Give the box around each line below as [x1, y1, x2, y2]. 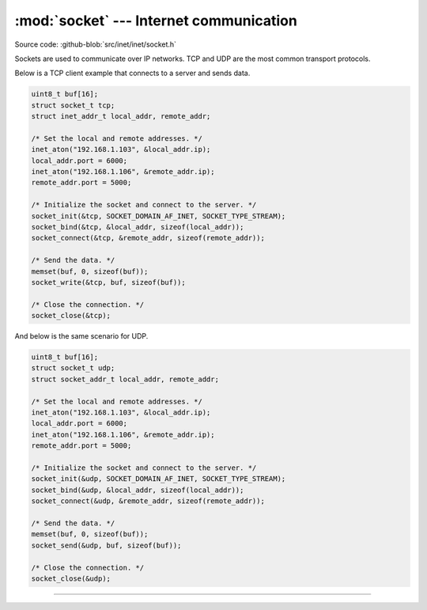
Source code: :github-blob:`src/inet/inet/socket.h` [14, 40, 177, 49]
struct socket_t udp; [31, 364, 115, 373]
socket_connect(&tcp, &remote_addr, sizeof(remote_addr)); [31, 233, 265, 243]
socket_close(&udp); [31, 574, 111, 583]
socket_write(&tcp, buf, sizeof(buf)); [31, 278, 186, 286]
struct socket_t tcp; [31, 100, 115, 110]
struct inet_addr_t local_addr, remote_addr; [31, 112, 211, 121]
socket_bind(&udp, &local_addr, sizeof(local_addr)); [31, 485, 244, 494]
